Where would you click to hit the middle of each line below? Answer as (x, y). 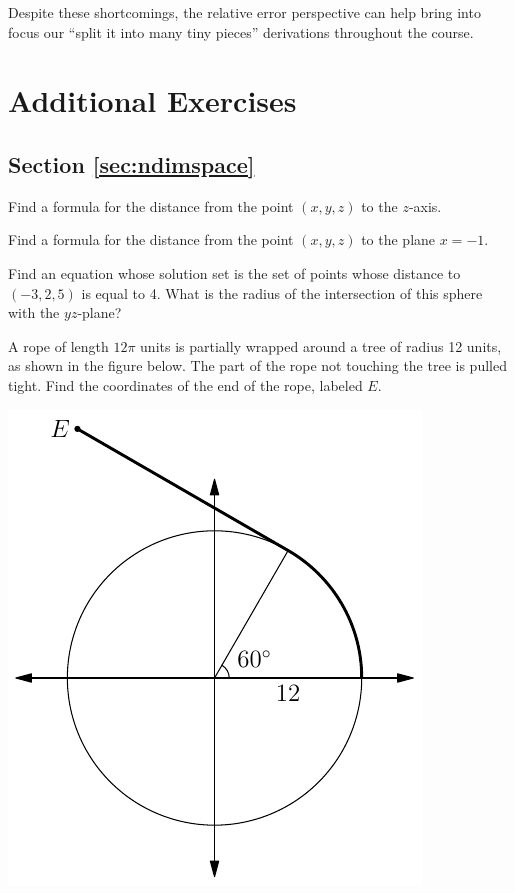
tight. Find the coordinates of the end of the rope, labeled (185, 384)
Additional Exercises (152, 100)
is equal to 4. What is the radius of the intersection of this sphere (282, 292)
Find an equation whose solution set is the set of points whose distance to (234, 272)
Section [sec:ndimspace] (131, 163)
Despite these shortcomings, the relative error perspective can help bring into (244, 12)
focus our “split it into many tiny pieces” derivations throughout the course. (241, 31)
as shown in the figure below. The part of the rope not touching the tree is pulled (257, 365)
